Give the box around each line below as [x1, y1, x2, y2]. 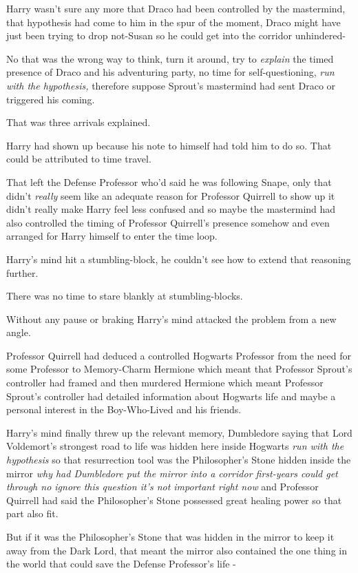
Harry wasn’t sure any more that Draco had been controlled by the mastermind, [6, 1, 346, 15]
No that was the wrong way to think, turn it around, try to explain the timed [6, 51, 334, 65]
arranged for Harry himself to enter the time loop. [6, 229, 218, 243]
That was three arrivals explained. [6, 115, 151, 129]
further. [6, 265, 39, 280]
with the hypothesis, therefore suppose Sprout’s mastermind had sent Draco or [6, 78, 336, 92]
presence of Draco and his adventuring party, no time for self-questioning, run [6, 65, 335, 79]
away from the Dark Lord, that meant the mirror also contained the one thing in [6, 543, 347, 557]
